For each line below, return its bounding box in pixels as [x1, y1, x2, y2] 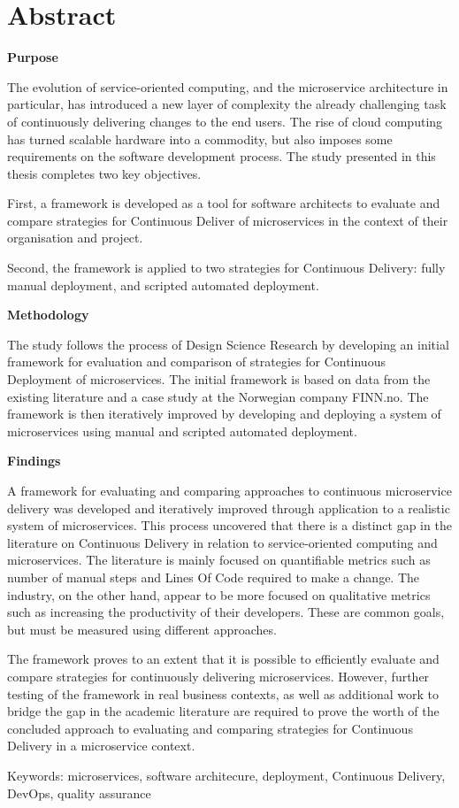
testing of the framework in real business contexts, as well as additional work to [7, 684, 439, 703]
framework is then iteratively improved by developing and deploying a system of [7, 404, 441, 423]
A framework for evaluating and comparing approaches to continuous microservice [7, 481, 452, 499]
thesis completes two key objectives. [7, 164, 202, 182]
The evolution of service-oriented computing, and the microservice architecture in [7, 77, 448, 96]
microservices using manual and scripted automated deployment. [7, 421, 357, 440]
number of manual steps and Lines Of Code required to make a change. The [7, 567, 420, 586]
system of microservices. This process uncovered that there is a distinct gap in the [7, 516, 452, 535]
